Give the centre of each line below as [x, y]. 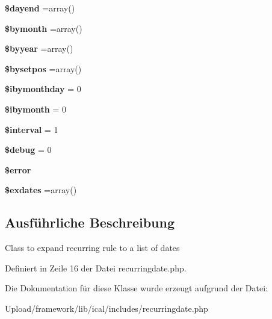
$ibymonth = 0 [36, 109]
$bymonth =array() [44, 28]
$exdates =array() [41, 190]
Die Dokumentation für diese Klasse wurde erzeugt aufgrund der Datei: [136, 288]
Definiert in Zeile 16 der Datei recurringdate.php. [96, 268]
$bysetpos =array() [43, 68]
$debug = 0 [28, 150]
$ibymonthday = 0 [43, 89]
